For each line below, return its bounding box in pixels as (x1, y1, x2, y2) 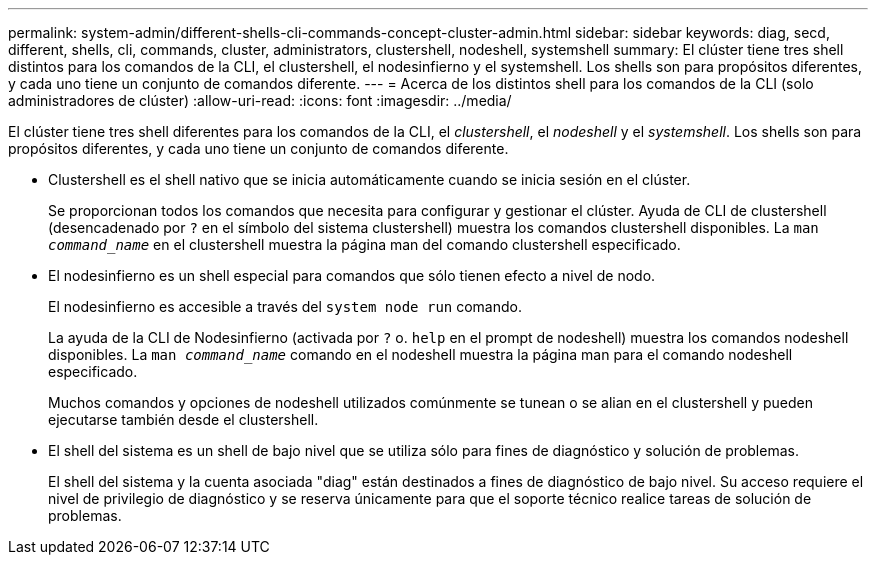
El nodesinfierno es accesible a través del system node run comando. (48, 298, 522, 315)
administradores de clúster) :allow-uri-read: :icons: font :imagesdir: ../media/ (8, 92, 512, 109)
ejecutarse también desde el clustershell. (48, 411, 319, 428)
